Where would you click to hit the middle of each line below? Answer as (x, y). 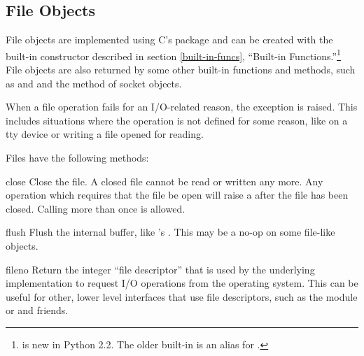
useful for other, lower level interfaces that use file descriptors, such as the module (182, 296)
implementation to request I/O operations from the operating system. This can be (182, 283)
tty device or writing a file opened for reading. (105, 134)
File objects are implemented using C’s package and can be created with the (169, 40)
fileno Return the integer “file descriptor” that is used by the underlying (160, 269)
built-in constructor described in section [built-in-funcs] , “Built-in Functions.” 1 (173, 55)
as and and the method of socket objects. (94, 83)
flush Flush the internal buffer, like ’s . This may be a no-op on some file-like (170, 232)
